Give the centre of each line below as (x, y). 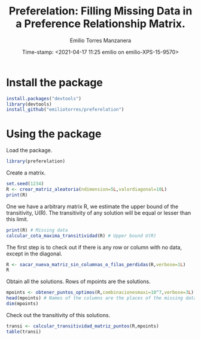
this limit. (17, 219)
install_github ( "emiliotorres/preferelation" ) (65, 110)
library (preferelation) (36, 161)
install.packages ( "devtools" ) (44, 98)
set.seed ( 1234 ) (25, 184)
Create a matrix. (26, 173)
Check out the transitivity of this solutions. (58, 315)
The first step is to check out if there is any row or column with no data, (94, 247)
